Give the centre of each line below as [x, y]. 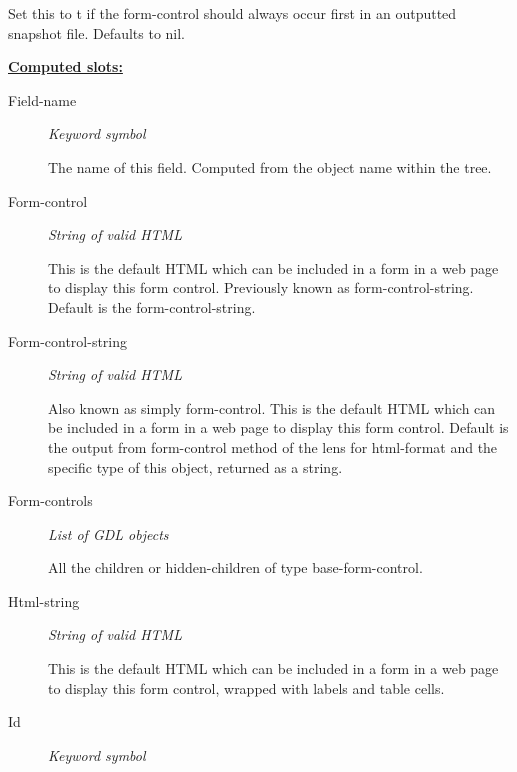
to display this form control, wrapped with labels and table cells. [246, 687]
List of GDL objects [108, 533]
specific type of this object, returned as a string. [195, 466]
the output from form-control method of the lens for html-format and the [273, 446]
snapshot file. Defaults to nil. [97, 32]
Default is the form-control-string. [152, 306]
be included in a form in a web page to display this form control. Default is [278, 427]
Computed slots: [65, 66]
